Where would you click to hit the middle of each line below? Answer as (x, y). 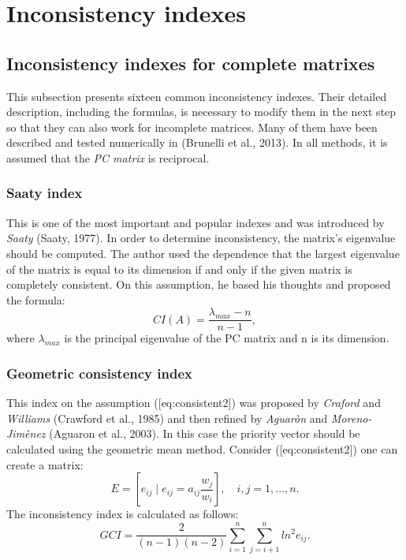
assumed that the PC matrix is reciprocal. (108, 157)
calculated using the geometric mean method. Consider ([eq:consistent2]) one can (202, 448)
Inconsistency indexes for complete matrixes (191, 63)
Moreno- (352, 418)
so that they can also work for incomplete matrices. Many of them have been (192, 127)
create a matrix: (45, 464)
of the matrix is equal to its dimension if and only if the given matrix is (179, 269)
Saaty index (45, 193)
